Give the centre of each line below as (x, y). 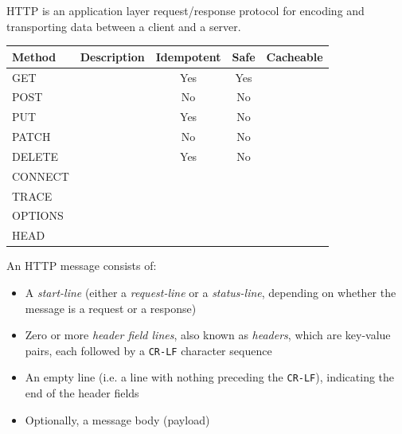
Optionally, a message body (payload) (117, 419)
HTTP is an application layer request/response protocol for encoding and (185, 10)
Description (112, 56)
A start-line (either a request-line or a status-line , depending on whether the (211, 292)
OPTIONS (38, 215)
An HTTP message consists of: (82, 266)
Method (34, 56)
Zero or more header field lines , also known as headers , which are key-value (208, 335)
